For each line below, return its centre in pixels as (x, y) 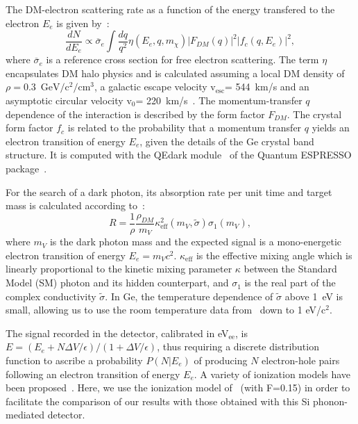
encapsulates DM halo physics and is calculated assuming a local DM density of (175, 73)
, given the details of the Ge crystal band (227, 141)
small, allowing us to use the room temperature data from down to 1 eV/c (166, 310)
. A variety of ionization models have (272, 374)
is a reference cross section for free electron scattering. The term (182, 59)
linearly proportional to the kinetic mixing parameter (119, 269)
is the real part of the (290, 283)
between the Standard (290, 269)
